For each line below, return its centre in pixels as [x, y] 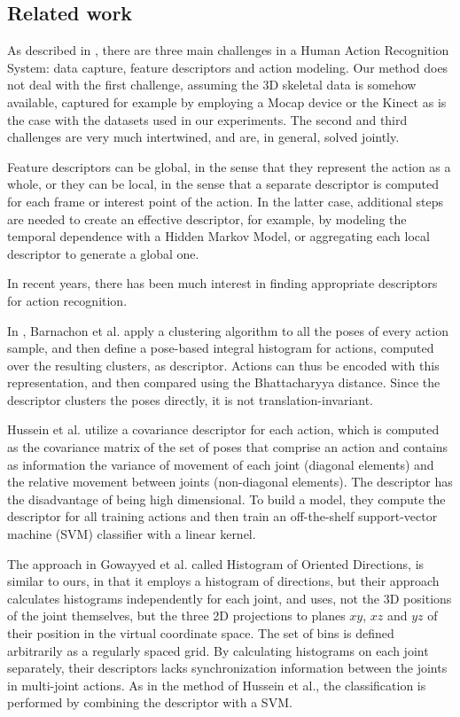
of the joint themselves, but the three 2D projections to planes [176, 616]
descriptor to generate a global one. [103, 253]
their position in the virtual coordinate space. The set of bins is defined [201, 633]
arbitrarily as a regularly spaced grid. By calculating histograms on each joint [218, 650]
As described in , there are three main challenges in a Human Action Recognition [228, 50]
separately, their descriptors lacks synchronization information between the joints [227, 668]
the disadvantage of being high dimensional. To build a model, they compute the [226, 499]
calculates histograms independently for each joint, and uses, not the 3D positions [230, 598]
